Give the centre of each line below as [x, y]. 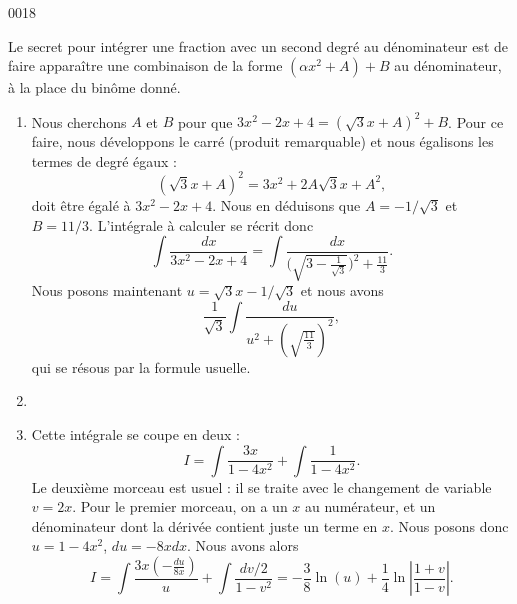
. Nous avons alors [243, 545]
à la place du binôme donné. [94, 87]
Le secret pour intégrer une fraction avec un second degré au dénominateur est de [258, 45]
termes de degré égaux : [104, 160]
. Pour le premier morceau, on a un [180, 506]
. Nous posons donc [449, 525]
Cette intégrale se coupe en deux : [135, 434]
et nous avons [342, 290]
